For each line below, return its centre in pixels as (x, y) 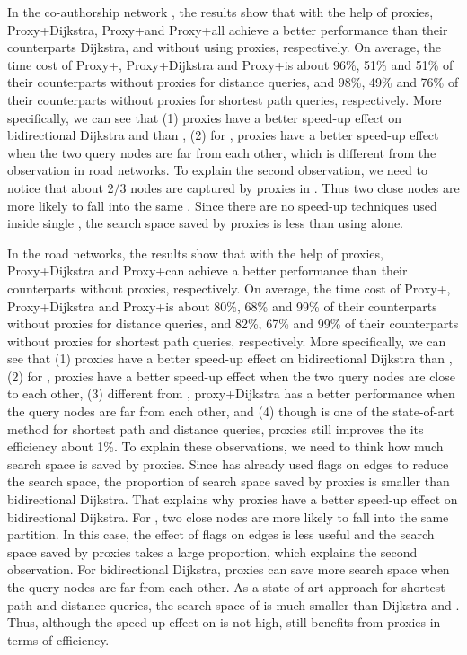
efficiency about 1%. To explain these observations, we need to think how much (225, 446)
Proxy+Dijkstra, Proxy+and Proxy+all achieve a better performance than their (228, 29)
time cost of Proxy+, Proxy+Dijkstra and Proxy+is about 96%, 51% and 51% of (230, 64)
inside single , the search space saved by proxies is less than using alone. (206, 223)
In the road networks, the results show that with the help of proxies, (195, 253)
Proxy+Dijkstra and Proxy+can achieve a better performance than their (207, 271)
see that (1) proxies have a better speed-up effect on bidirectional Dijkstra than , (230, 358)
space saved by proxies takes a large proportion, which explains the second (212, 551)
